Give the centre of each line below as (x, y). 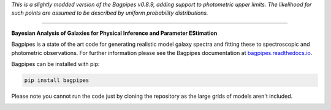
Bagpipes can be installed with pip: (55, 64)
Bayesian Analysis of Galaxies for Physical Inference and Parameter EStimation (114, 33)
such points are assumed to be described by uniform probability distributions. (110, 13)
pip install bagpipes (57, 80)
